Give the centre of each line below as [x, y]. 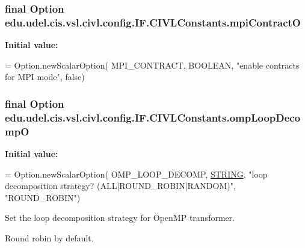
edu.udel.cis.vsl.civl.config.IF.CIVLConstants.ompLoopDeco [153, 117]
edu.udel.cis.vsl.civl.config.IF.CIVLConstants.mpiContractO [153, 22]
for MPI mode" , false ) [45, 77]
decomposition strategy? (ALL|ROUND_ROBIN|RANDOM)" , [120, 186]
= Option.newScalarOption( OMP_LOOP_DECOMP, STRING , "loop [136, 174]
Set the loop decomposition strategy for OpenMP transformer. [120, 218]
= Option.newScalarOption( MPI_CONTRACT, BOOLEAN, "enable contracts [152, 65]
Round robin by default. [49, 237]
